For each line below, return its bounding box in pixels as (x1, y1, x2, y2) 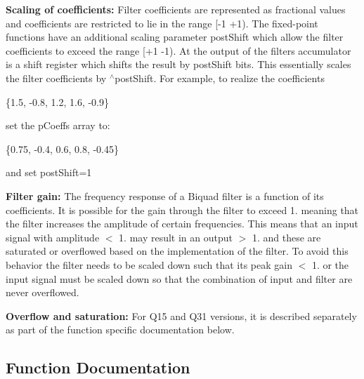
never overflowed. (6, 285, 79, 300)
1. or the (311, 257, 349, 272)
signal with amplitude (6, 230, 100, 244)
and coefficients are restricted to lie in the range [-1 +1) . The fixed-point (6, 15, 318, 30)
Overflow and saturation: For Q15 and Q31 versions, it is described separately (6, 308, 357, 323)
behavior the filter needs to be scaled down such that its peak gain (6, 257, 292, 272)
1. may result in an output (119, 230, 233, 244)
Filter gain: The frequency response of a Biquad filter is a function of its (6, 188, 324, 203)
